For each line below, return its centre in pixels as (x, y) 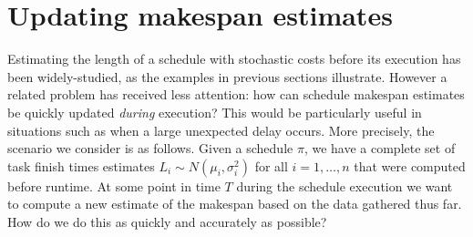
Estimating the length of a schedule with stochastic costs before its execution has (234, 59)
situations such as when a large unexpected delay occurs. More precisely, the (221, 130)
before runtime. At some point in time (114, 185)
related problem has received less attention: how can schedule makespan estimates (236, 94)
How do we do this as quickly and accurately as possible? (167, 221)
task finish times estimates (81, 165)
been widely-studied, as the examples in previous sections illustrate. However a (227, 76)
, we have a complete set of (380, 148)
